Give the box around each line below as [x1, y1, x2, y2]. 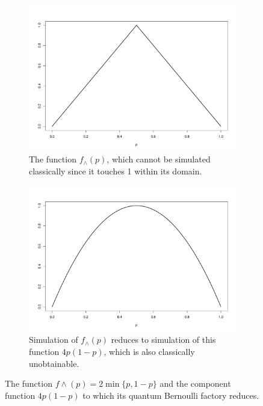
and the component [159, 377, 231, 390]
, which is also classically [104, 345, 195, 358]
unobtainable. [29, 357, 79, 369]
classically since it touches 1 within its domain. [29, 164, 202, 177]
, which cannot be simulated [107, 153, 211, 165]
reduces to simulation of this [111, 333, 216, 346]
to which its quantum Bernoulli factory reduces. [82, 389, 259, 401]
